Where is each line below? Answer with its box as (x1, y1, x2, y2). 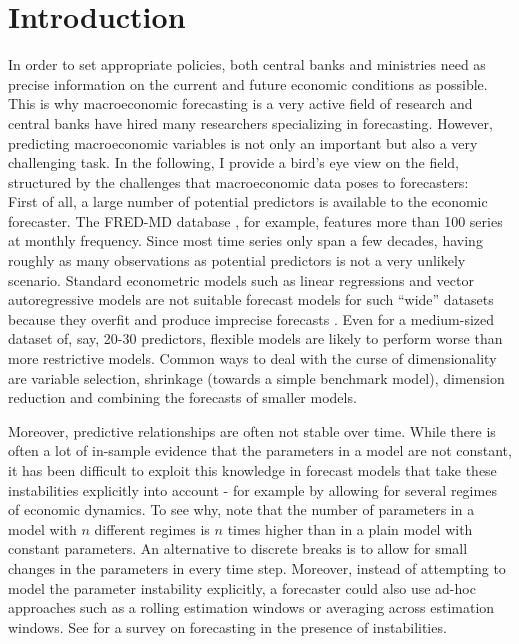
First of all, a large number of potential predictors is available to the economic (8, 191, 488, 212)
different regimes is (94, 518, 210, 539)
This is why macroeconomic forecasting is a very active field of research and (8, 93, 473, 114)
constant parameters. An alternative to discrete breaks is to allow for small (8, 538, 468, 559)
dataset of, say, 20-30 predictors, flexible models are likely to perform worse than (8, 328, 503, 349)
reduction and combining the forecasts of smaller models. (8, 387, 357, 408)
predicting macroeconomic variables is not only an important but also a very (8, 132, 478, 153)
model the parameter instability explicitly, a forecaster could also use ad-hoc (8, 577, 476, 598)
